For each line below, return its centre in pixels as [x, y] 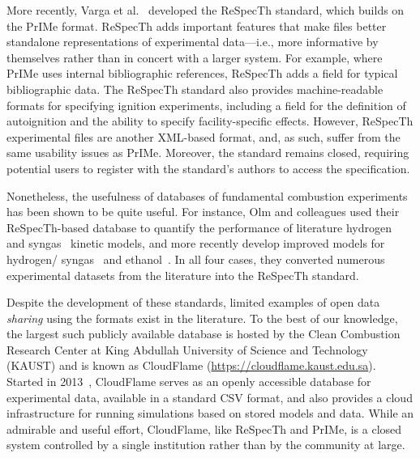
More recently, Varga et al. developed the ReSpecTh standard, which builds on [206, 10]
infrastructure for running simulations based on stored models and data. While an [210, 413]
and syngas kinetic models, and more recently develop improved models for [196, 243]
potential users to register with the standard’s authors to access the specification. [208, 168]
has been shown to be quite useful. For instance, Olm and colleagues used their [203, 212]
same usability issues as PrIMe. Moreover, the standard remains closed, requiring [208, 153]
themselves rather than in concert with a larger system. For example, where [195, 57]
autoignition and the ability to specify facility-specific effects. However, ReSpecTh [210, 121]
